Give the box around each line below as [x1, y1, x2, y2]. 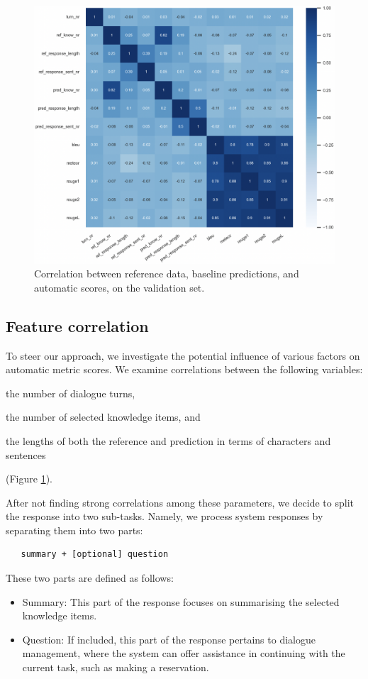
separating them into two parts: [6, 522, 143, 537]
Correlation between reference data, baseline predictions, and [34, 266, 299, 281]
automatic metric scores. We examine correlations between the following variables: [6, 362, 363, 377]
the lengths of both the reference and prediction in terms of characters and [6, 433, 331, 448]
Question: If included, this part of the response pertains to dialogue [22, 631, 316, 646]
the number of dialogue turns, [6, 385, 135, 400]
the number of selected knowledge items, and [6, 409, 201, 424]
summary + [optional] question [21, 549, 169, 560]
